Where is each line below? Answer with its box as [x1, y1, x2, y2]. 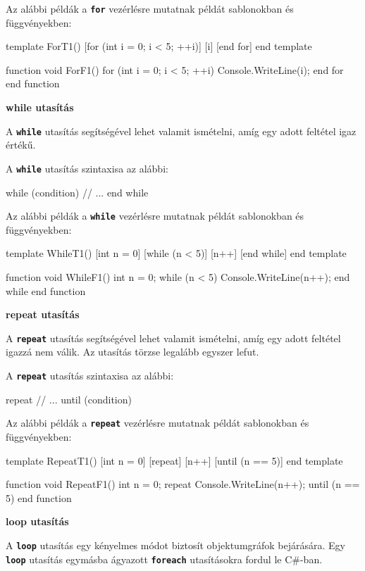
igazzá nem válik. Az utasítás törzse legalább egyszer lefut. [6, 344, 259, 359]
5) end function [6, 490, 72, 505]
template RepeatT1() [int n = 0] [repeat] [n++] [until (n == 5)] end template [6, 453, 343, 468]
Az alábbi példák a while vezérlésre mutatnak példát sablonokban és [6, 208, 304, 223]
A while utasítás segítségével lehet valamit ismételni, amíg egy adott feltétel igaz [6, 123, 357, 138]
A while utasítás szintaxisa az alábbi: [6, 161, 168, 175]
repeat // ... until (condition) [6, 391, 132, 406]
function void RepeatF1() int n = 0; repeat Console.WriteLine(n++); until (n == [6, 477, 360, 491]
